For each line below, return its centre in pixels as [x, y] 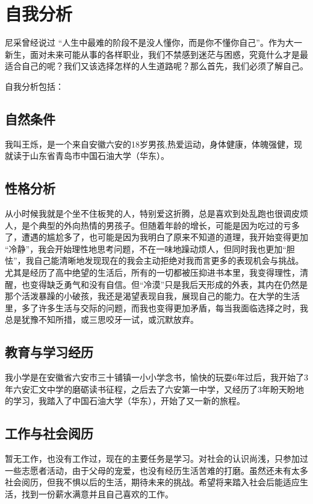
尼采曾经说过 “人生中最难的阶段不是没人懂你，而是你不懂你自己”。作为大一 [153, 42]
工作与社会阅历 [49, 433]
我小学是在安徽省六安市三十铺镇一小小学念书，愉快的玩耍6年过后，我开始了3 [156, 377]
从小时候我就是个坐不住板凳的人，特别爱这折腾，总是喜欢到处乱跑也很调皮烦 [156, 213]
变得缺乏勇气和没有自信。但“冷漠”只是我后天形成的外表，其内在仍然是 [169, 284]
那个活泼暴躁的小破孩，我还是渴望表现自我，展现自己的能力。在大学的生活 [152, 296]
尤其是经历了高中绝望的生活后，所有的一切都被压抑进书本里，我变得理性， [152, 272]
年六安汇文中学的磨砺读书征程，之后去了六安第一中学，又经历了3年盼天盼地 [154, 389]
